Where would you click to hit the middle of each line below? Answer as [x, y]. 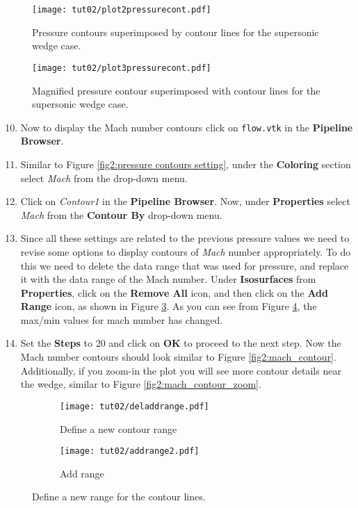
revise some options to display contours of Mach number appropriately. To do [186, 251]
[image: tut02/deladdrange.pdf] [135, 406]
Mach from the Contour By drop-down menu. [121, 214]
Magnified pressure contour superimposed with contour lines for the [176, 90]
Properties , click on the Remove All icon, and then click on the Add [174, 292]
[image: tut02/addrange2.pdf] [130, 451]
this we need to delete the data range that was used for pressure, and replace [185, 265]
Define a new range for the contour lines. [119, 497]
